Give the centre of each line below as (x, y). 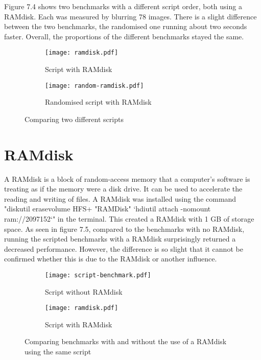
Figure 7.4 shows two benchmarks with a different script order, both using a (123, 6)
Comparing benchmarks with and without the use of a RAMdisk (126, 341)
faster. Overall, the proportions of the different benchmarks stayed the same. (124, 36)
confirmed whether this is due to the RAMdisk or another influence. (111, 259)
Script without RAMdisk (84, 291)
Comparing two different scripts (74, 119)
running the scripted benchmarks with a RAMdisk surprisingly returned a (120, 239)
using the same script (58, 352)
